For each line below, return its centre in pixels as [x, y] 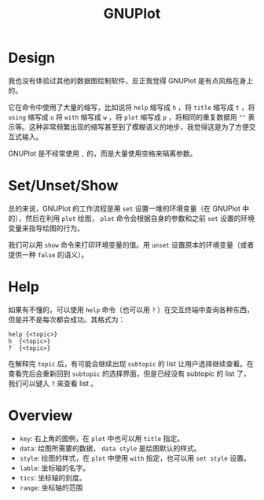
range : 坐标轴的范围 [51, 487]
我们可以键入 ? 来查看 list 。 [53, 383]
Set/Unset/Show [63, 186]
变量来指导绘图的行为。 [46, 228]
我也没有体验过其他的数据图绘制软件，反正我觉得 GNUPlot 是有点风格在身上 [131, 80]
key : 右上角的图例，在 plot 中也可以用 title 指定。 [102, 438]
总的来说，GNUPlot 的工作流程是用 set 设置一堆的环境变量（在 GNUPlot [125, 208]
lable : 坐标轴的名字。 [55, 468]
